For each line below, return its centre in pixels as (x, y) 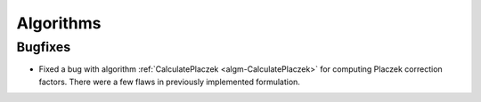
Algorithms (59, 23)
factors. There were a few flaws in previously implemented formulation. (169, 82)
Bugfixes (44, 47)
